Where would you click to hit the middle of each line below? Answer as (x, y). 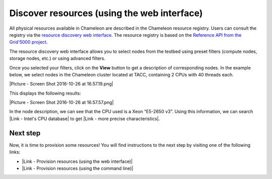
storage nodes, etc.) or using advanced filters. (57, 58)
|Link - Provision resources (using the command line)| (78, 168)
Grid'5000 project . (28, 42)
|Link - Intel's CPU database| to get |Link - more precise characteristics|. (85, 119)
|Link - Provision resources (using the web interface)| (77, 161)
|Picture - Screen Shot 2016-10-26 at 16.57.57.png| (61, 103)
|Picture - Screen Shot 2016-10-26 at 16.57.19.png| (61, 84)
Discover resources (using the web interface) (106, 13)
